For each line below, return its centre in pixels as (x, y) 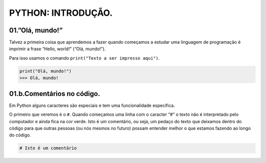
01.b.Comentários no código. (55, 94)
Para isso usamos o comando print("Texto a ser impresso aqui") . (84, 58)
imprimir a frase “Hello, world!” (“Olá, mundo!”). (57, 49)
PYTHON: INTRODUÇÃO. (61, 13)
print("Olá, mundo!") (46, 71)
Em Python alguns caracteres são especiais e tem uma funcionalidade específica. (92, 105)
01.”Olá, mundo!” (36, 30)
